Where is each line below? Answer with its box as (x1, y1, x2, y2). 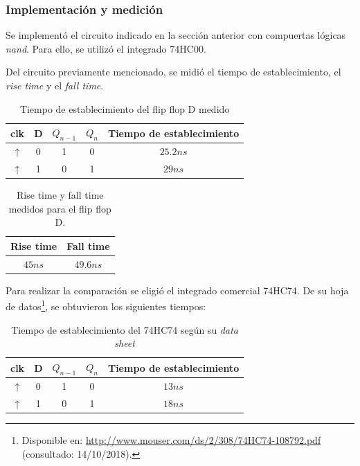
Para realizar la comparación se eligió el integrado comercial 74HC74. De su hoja (6, 283, 349, 297)
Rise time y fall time (17, 188, 104, 202)
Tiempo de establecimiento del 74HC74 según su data (11, 322, 238, 337)
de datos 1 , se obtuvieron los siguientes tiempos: (6, 297, 206, 314)
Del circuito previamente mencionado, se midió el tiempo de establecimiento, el (6, 64, 341, 79)
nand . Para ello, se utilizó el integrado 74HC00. (6, 41, 206, 55)
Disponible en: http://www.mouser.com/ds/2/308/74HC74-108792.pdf (21, 432, 321, 447)
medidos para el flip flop (8, 201, 111, 215)
